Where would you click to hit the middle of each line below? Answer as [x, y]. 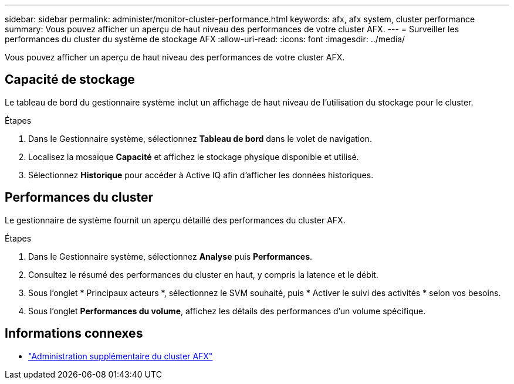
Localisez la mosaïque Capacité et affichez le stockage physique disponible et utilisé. [194, 157]
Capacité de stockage [70, 80]
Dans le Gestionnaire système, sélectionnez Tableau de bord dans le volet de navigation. [200, 138]
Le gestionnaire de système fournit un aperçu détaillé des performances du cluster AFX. [175, 220]
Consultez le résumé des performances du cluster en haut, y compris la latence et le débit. [203, 274]
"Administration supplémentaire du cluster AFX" [121, 356]
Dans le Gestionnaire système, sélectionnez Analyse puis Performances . [170, 256]
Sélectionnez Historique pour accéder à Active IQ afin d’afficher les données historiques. [201, 175]
